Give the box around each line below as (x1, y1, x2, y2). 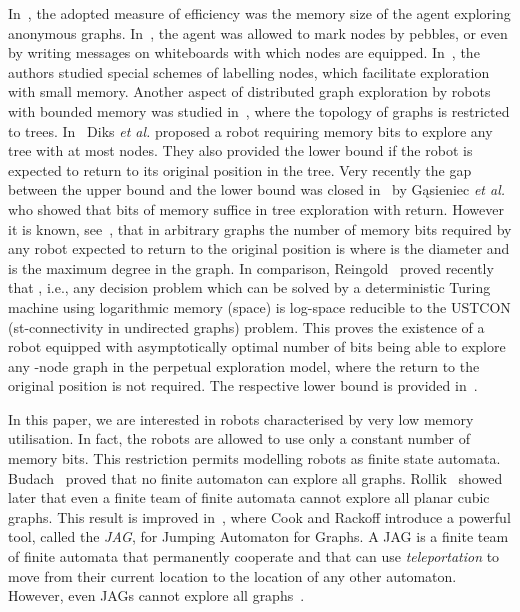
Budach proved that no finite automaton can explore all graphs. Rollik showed (8, 467, 503, 488)
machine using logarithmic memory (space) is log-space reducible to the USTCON (8, 296, 511, 317)
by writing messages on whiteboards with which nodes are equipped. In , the (8, 42, 480, 63)
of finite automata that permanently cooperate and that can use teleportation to (8, 546, 500, 567)
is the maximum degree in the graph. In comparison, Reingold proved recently (8, 257, 494, 278)
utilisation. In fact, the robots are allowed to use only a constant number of (8, 428, 471, 449)
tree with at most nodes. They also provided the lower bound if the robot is (8, 140, 473, 161)
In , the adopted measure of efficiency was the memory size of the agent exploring (8, 3, 511, 23)
